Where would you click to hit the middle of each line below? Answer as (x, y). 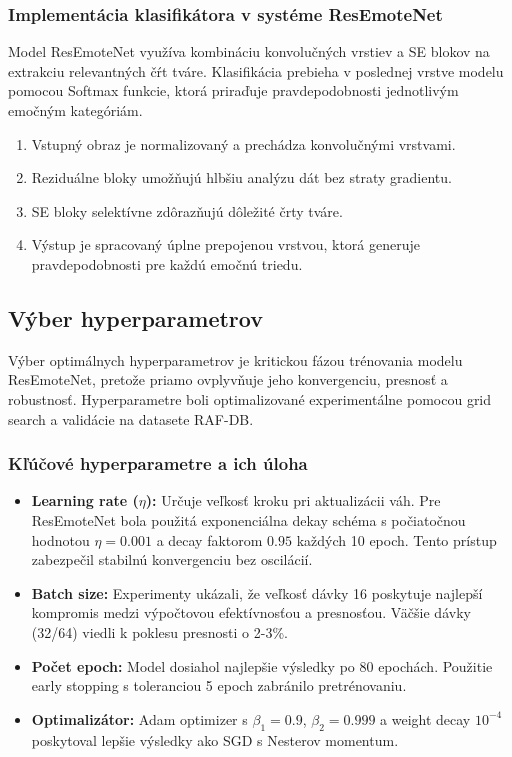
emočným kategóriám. (75, 110)
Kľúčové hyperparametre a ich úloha (158, 463)
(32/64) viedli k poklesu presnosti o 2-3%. (159, 631)
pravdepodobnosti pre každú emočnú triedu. (167, 263)
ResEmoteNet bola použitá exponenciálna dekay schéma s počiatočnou (248, 519)
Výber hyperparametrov (135, 317)
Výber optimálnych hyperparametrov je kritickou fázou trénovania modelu (235, 359)
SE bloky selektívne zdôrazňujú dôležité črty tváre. (187, 210)
